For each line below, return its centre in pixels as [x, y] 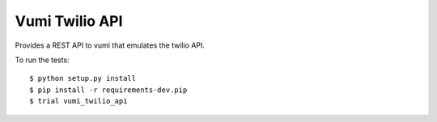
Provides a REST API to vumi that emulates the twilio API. [110, 45]
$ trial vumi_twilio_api [78, 101]
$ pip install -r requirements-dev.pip [108, 90]
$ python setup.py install [83, 78]
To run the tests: [42, 60]
